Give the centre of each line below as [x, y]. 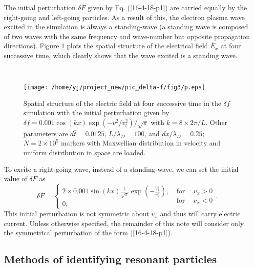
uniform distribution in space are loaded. [85, 152]
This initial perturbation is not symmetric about [77, 214]
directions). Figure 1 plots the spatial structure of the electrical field [106, 46]
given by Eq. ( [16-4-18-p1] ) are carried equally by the [167, 7]
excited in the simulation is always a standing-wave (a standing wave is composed [126, 27]
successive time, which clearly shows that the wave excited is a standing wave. [121, 55]
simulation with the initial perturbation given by [96, 113]
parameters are [46, 133]
